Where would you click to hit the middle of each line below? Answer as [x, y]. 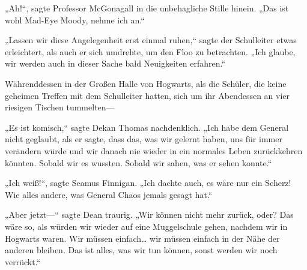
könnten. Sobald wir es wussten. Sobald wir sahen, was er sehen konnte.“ [138, 162]
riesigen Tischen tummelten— [60, 107]
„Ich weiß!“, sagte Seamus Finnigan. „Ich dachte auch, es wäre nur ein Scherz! [148, 183]
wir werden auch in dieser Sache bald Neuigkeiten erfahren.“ [115, 63]
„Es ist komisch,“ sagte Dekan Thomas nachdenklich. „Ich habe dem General [147, 127]
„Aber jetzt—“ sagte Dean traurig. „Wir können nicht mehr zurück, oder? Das [149, 214]
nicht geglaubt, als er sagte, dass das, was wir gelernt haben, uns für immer [144, 139]
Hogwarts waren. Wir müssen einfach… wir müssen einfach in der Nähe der [142, 238]
